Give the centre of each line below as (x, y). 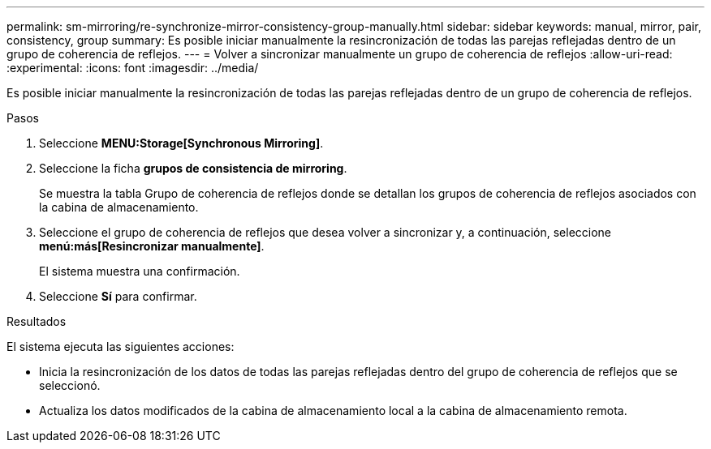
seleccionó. (70, 385)
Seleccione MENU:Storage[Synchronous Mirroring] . (181, 143)
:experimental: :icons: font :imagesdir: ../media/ (133, 68)
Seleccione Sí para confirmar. (118, 296)
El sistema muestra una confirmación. (140, 271)
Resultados (37, 321)
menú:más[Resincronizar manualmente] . (152, 246)
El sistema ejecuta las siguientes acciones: (121, 346)
